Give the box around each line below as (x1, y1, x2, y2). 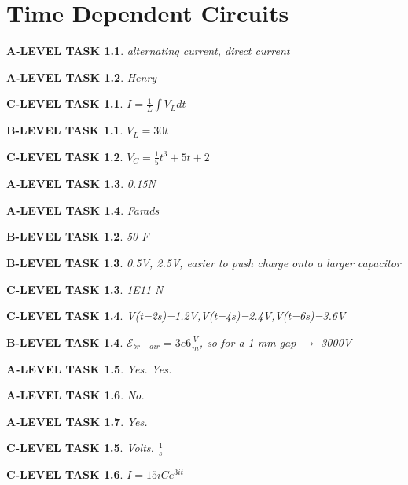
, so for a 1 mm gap (199, 333, 296, 350)
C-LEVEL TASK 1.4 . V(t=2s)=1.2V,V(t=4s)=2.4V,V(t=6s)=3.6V (6, 307, 346, 324)
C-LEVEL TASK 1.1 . (6, 95, 123, 112)
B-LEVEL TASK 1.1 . (6, 122, 123, 138)
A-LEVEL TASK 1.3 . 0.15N (6, 175, 156, 192)
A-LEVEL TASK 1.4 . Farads (6, 201, 160, 218)
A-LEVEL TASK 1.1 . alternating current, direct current (6, 42, 290, 59)
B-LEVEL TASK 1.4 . (6, 333, 123, 350)
